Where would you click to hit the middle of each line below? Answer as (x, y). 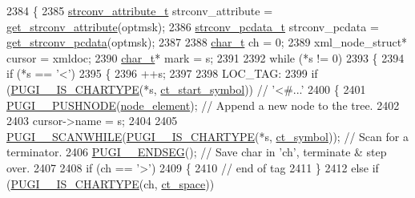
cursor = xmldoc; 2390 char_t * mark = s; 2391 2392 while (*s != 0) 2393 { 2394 (205, 57)
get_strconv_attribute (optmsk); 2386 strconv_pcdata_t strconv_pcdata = (193, 26)
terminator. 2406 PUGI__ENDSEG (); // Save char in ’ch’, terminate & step (197, 152)
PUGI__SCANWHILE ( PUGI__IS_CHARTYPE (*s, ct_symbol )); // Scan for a (207, 136)
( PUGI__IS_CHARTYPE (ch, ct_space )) (111, 183)
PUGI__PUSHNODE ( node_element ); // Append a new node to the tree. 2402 (203, 105)
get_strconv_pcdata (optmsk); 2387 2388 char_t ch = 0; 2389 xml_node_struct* (207, 42)
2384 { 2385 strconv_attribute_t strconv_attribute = (140, 10)
